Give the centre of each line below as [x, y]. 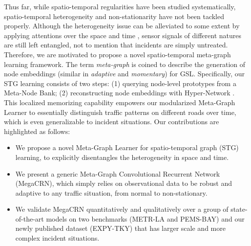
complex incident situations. [57, 238]
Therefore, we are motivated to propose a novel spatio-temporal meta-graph [117, 54]
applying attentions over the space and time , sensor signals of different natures [123, 35]
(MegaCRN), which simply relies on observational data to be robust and [124, 183]
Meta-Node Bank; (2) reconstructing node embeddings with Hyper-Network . [119, 93]
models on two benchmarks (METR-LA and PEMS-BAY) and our [145, 218]
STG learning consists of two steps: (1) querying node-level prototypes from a [120, 83]
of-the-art [30, 218]
